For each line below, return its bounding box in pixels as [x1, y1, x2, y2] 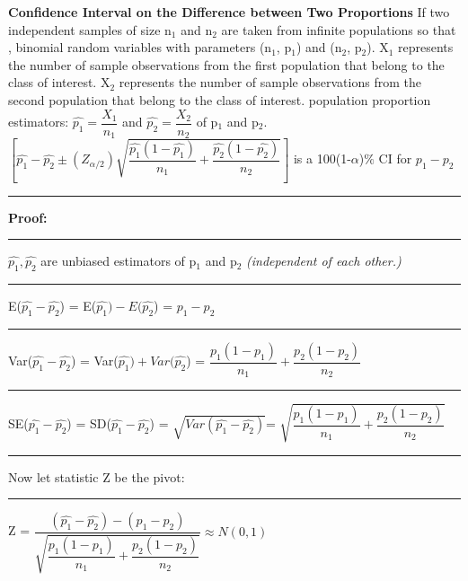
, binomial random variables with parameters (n [8, 38, 272, 57]
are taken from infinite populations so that [221, 20, 456, 39]
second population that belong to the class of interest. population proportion [8, 90, 431, 109]
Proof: [8, 207, 48, 226]
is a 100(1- [293, 149, 351, 168]
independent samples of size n [8, 20, 172, 39]
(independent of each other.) [246, 251, 402, 270]
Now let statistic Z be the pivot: [8, 467, 185, 486]
